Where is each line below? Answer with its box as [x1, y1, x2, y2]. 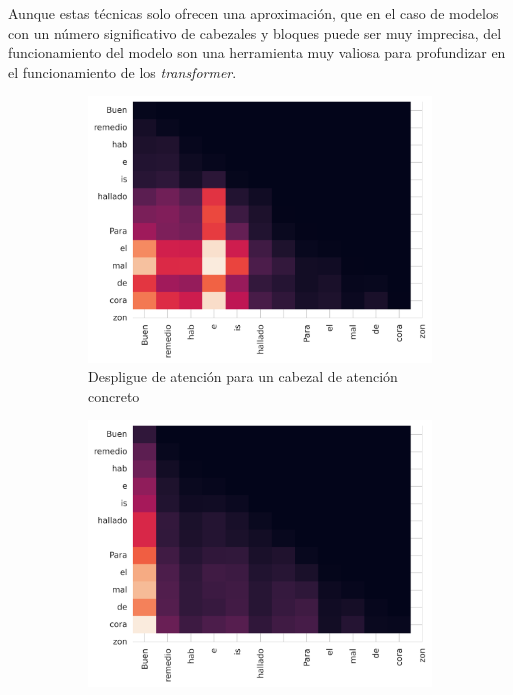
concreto [88, 385, 140, 406]
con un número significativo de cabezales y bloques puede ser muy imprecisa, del [8, 22, 502, 43]
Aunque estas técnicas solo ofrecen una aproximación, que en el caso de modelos [8, 3, 499, 23]
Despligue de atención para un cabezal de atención [88, 366, 398, 387]
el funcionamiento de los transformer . [8, 61, 237, 82]
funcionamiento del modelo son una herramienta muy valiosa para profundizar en [8, 42, 506, 63]
